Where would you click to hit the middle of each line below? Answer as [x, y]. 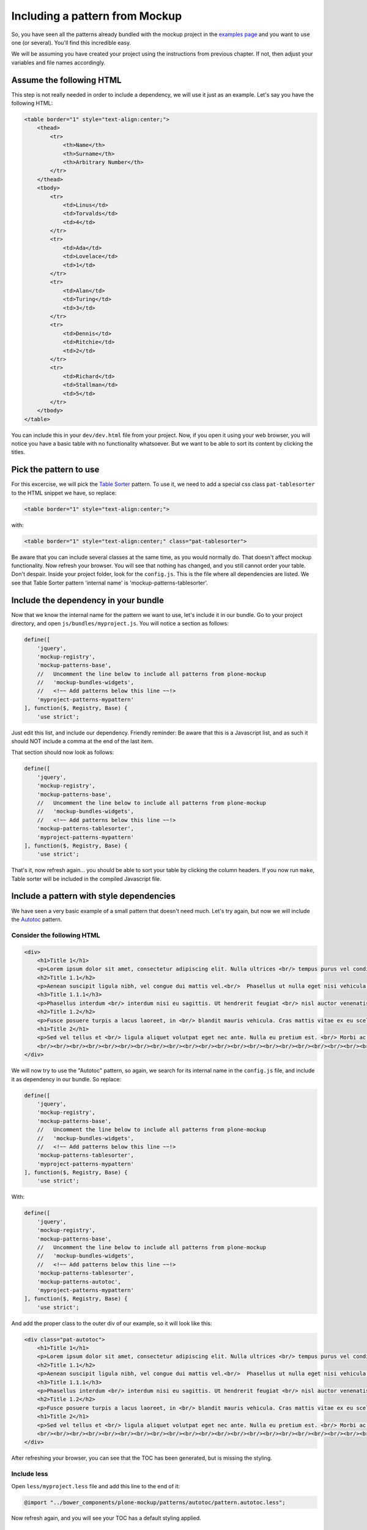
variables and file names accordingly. [58, 62]
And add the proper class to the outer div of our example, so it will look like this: [112, 1323]
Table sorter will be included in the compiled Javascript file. [86, 879]
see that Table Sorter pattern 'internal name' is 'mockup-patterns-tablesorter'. [109, 583]
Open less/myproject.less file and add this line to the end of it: [96, 1486]
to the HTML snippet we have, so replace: [64, 493]
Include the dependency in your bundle [88, 600]
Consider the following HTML [56, 935]
